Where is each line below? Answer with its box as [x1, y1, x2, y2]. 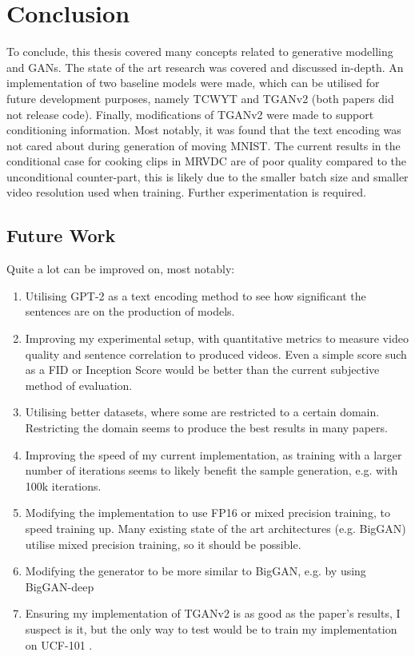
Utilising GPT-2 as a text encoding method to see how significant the [25, 287, 366, 304]
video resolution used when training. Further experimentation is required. [6, 184, 366, 201]
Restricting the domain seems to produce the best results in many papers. [25, 419, 388, 436]
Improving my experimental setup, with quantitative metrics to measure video [25, 330, 409, 347]
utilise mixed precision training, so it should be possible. [25, 535, 301, 552]
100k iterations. [25, 477, 102, 494]
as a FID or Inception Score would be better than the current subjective [25, 361, 380, 378]
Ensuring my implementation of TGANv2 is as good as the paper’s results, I [25, 605, 401, 622]
